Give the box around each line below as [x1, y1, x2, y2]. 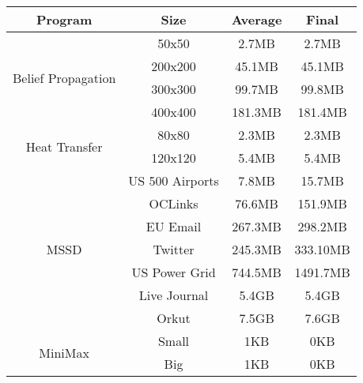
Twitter [153, 240, 195, 258]
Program [36, 10, 93, 28]
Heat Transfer [25, 137, 103, 156]
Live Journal [138, 286, 209, 304]
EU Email [146, 217, 202, 235]
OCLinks [149, 194, 199, 212]
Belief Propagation [13, 68, 116, 87]
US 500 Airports [128, 171, 219, 190]
